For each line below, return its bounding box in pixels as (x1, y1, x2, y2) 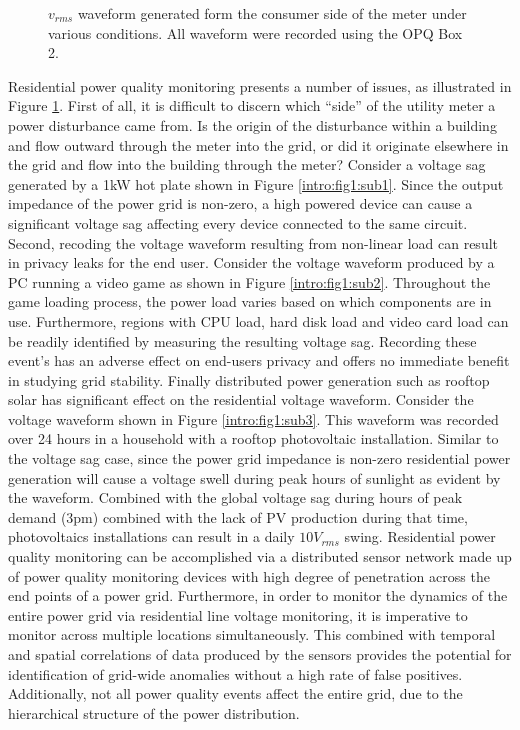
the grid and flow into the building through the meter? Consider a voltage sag (8, 154, 486, 175)
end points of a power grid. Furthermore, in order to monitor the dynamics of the (8, 585, 508, 606)
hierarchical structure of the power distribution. (8, 702, 300, 723)
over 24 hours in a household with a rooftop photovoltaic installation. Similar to (8, 428, 499, 449)
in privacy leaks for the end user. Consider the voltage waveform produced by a (8, 252, 495, 273)
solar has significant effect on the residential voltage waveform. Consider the (8, 389, 474, 410)
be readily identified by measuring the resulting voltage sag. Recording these (8, 330, 477, 351)
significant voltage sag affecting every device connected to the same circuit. (8, 212, 468, 233)
